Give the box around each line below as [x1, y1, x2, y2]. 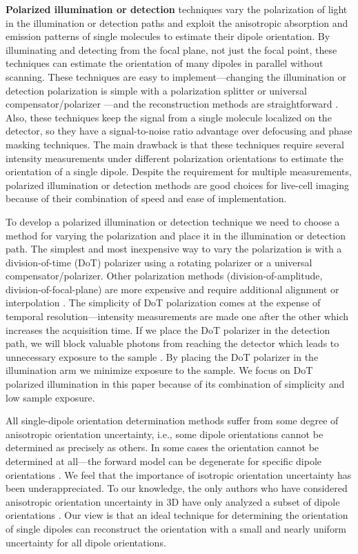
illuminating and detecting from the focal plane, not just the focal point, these [6, 42, 337, 57]
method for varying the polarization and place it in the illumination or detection [6, 228, 346, 242]
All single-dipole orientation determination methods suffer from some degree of [6, 413, 339, 428]
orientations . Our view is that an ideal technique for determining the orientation [6, 508, 348, 522]
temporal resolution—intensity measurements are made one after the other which [6, 309, 349, 324]
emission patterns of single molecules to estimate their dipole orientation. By [6, 29, 330, 43]
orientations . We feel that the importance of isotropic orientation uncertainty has [6, 467, 352, 482]
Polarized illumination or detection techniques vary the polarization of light [6, 2, 348, 16]
